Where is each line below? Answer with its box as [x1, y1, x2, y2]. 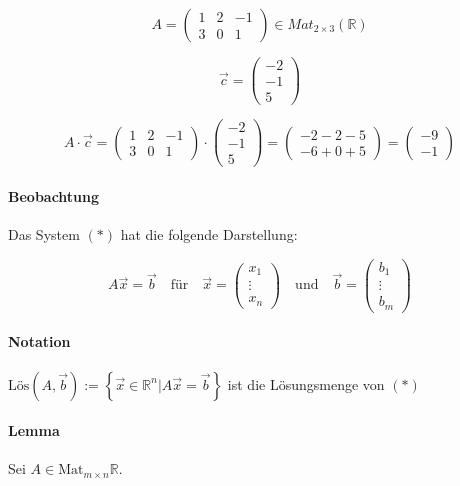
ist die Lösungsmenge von [227, 373, 385, 394]
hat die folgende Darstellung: [120, 224, 298, 245]
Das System [8, 224, 80, 245]
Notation [8, 331, 71, 352]
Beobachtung [8, 185, 100, 206]
